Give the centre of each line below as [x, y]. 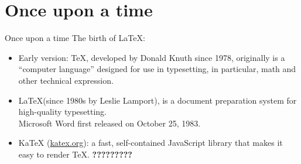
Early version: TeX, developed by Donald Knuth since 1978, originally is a [152, 57]
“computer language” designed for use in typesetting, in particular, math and [157, 69]
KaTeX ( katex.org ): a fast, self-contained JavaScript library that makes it [150, 143]
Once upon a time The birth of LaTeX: [75, 38]
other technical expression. [66, 80]
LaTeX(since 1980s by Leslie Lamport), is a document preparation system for [158, 100]
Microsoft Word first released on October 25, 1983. [110, 123]
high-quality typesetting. [63, 112]
